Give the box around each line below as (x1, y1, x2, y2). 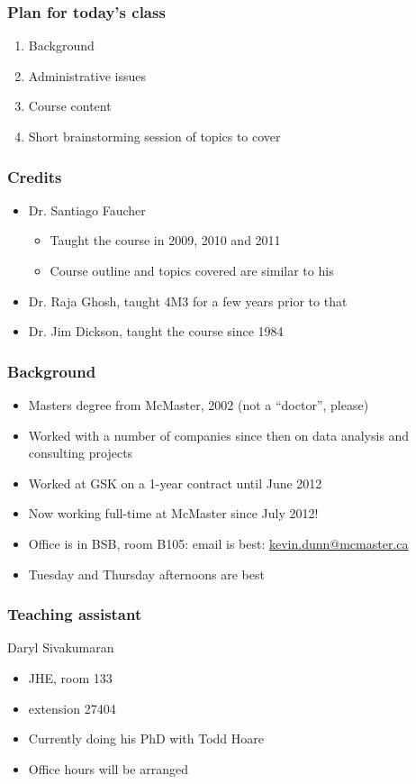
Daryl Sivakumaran (7, 638, 114, 657)
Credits (7, 165, 62, 187)
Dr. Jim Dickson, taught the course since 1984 (28, 322, 284, 341)
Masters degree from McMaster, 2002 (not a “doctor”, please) (28, 396, 369, 414)
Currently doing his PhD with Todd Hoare (28, 729, 264, 748)
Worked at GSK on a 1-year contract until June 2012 (28, 473, 322, 492)
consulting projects (28, 443, 133, 462)
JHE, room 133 (28, 668, 113, 687)
